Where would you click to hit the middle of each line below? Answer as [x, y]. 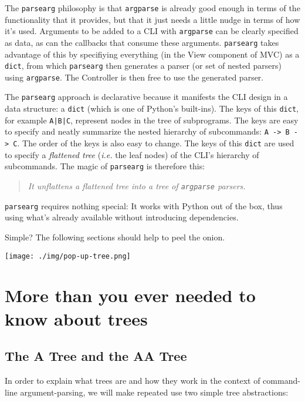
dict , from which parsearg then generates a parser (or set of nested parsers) [143, 66]
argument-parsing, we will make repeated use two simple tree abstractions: [154, 392]
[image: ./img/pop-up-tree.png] [68, 256]
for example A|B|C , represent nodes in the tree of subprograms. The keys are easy [152, 120]
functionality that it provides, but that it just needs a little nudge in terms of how [152, 19]
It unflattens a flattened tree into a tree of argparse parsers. [137, 186]
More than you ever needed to [130, 295]
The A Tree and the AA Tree [96, 356]
